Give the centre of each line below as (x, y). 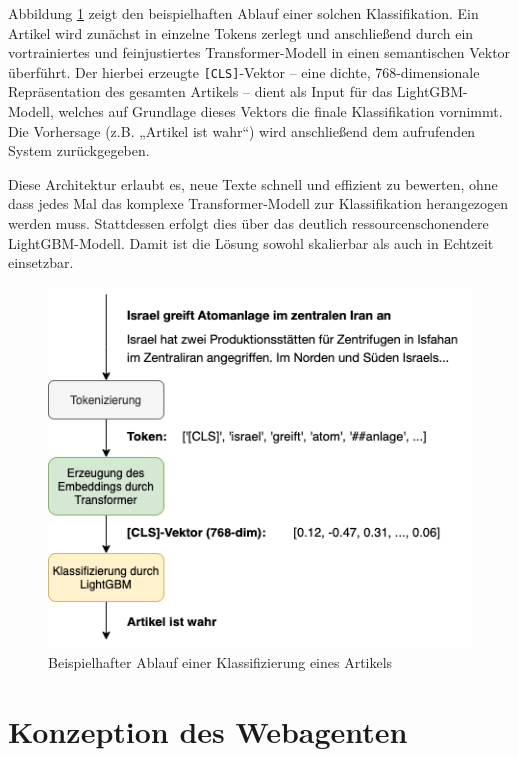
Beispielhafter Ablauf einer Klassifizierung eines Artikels (220, 661)
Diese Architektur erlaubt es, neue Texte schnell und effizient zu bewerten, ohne (253, 183)
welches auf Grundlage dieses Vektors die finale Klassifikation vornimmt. (280, 111)
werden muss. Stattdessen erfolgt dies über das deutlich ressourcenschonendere (248, 223)
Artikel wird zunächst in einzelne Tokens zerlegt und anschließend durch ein (241, 32)
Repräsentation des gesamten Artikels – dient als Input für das (200, 91)
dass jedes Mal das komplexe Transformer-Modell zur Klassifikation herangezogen (258, 203)
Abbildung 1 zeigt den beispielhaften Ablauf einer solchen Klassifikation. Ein (243, 13)
